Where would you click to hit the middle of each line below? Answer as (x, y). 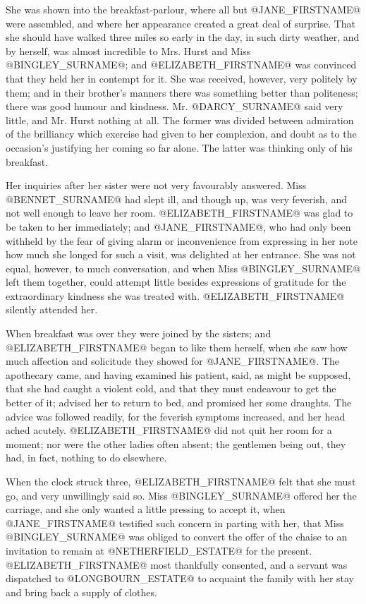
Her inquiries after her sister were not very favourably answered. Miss (156, 185)
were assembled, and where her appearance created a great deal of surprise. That (181, 23)
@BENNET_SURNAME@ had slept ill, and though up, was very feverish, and (176, 199)
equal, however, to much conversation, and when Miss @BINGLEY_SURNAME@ (183, 268)
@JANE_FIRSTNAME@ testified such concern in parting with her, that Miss (175, 523)
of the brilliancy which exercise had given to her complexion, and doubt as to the (181, 134)
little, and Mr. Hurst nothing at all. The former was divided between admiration (180, 120)
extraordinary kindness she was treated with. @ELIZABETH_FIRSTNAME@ (175, 295)
